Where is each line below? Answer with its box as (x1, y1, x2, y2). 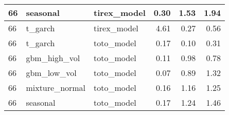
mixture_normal (26, 82, 86, 93)
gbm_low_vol (26, 67, 77, 79)
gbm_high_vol (26, 52, 80, 64)
